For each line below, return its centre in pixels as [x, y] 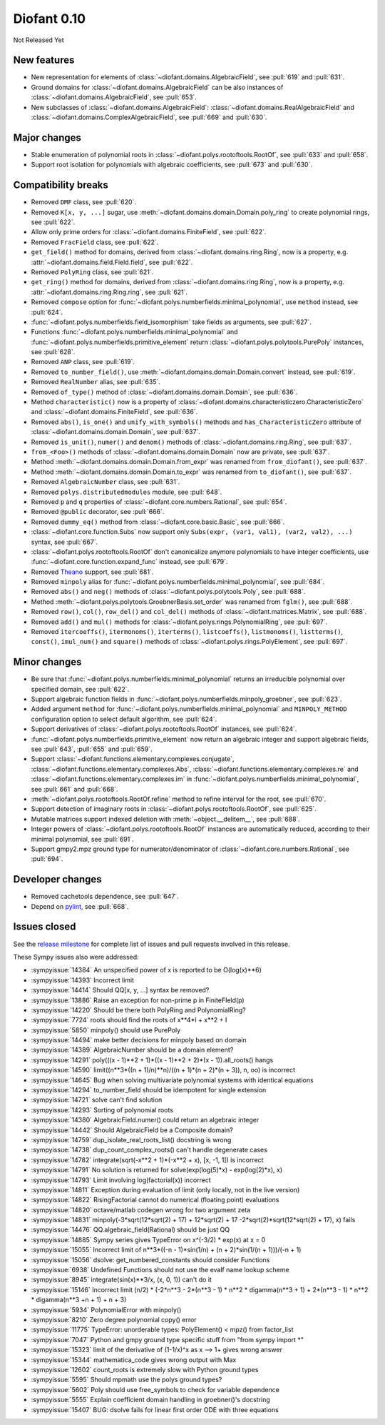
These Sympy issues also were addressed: [76, 957]
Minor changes [47, 662]
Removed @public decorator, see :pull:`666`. [98, 512]
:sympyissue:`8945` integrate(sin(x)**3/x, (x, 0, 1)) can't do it [121, 1280]
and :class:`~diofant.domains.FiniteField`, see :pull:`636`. [114, 412]
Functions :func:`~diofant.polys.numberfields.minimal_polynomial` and [134, 332]
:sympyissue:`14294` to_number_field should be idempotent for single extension [149, 1090]
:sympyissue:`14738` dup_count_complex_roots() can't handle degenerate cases [149, 1150]
